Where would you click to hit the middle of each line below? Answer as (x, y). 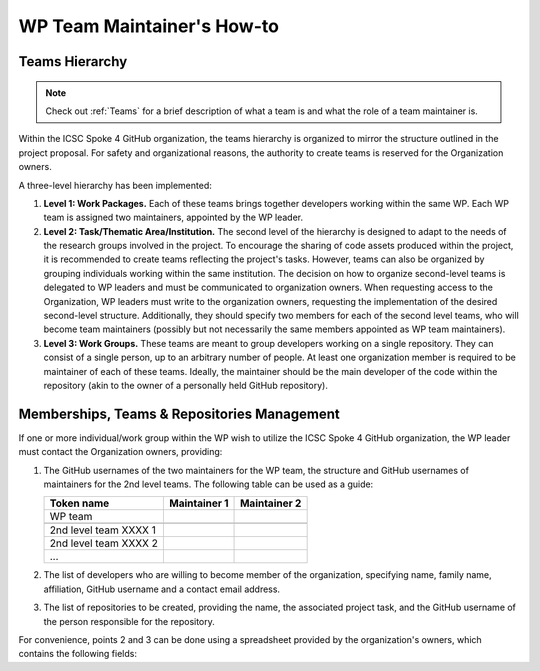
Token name (79, 503)
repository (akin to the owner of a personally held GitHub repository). (186, 385)
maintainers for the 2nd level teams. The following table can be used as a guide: (208, 484)
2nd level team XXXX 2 (104, 543)
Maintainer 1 (198, 503)
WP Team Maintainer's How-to (149, 26)
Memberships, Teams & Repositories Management (179, 413)
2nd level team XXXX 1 (103, 530)
